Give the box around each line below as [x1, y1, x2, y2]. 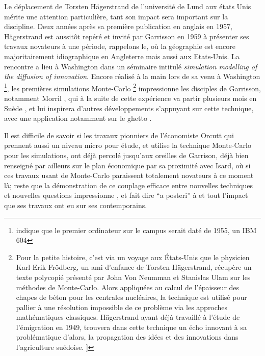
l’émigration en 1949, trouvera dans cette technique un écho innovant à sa [16, 321, 247, 332]
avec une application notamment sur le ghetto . [4, 113, 152, 123]
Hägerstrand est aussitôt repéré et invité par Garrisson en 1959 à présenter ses [4, 31, 249, 41]
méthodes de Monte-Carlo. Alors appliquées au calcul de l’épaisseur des [16, 282, 240, 292]
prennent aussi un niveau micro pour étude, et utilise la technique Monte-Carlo [4, 140, 251, 150]
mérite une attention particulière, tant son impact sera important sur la [4, 11, 228, 21]
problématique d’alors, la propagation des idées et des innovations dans [16, 332, 238, 342]
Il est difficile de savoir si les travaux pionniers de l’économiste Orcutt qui [4, 130, 234, 140]
